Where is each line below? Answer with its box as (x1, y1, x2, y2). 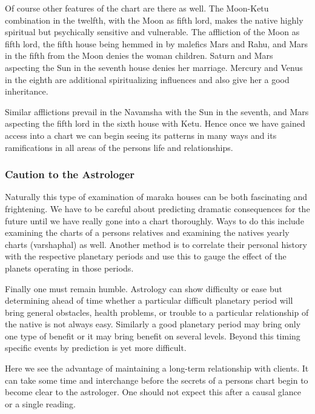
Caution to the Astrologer (5, 167, 135, 182)
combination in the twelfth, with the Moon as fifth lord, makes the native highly (5, 13, 303, 26)
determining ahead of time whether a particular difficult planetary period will (5, 294, 293, 307)
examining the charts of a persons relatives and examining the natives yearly (5, 226, 290, 239)
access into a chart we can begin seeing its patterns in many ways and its (5, 129, 277, 141)
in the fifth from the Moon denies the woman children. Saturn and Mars (5, 49, 273, 62)
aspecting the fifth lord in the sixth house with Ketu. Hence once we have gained (5, 117, 305, 130)
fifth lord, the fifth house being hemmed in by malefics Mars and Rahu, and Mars (5, 37, 308, 50)
